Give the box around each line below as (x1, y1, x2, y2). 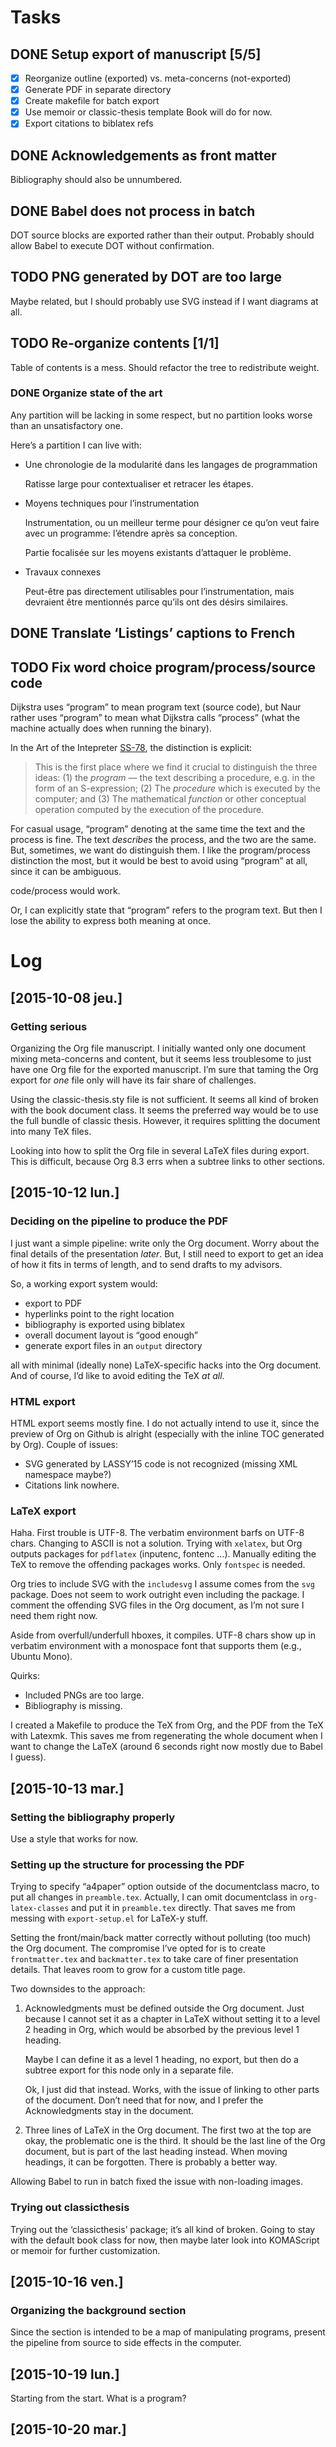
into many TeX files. (10, 1125, 92, 1137)
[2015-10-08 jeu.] (10, 989, 123, 1006)
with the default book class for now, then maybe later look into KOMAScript (10, 2234, 320, 2246)
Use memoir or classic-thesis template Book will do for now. (24, 106, 273, 118)
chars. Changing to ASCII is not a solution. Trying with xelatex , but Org (10, 1537, 303, 1550)
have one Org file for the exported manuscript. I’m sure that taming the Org (10, 1063, 319, 1075)
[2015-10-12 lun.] (10, 1184, 120, 1201)
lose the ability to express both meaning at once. (10, 915, 212, 927)
